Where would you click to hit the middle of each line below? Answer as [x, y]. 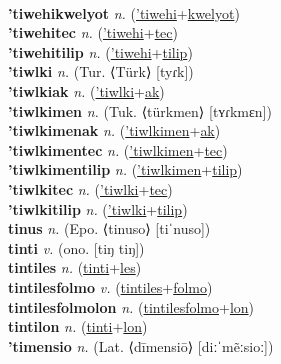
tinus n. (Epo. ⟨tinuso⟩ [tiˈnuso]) [109, 228]
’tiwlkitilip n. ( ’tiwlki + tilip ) [98, 208]
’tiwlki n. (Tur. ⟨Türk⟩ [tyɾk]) [101, 71]
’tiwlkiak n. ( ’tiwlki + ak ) [86, 90]
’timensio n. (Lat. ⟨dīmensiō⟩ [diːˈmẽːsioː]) [141, 345]
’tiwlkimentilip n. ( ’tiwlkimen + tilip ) [125, 169]
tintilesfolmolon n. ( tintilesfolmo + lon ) [131, 306]
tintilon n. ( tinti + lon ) [78, 326]
